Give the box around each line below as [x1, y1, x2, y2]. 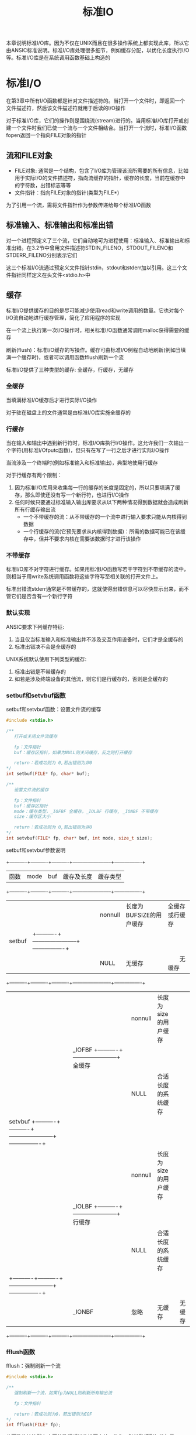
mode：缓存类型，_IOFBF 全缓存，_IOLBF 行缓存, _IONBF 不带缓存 [13, 809, 159, 814]
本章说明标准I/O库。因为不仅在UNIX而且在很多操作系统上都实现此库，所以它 [6, 39, 190, 47]
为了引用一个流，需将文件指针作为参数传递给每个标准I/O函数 [6, 201, 152, 208]
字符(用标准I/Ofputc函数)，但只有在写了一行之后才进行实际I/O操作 [10, 447, 170, 454]
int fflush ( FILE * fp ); [6, 1422, 61, 1428]
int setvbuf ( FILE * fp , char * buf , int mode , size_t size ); [6, 835, 153, 841]
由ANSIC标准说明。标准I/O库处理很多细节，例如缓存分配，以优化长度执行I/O [6, 47, 190, 54]
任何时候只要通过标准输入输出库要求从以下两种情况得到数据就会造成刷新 [14, 499, 188, 506]
